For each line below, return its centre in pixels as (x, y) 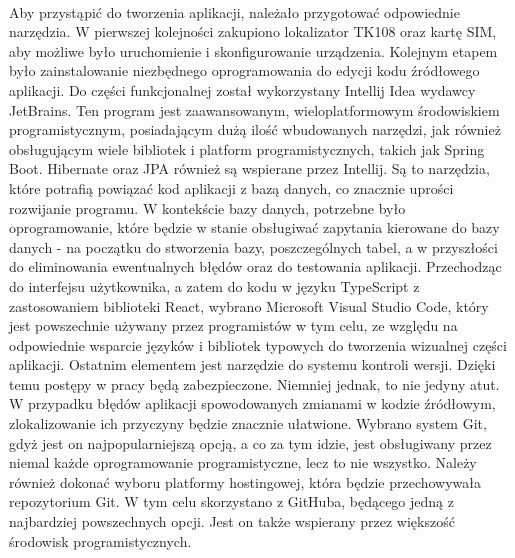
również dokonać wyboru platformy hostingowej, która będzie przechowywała (245, 481)
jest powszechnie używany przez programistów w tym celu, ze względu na (233, 325)
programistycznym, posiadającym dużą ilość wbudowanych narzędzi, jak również (255, 129)
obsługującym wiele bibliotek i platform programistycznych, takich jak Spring (247, 148)
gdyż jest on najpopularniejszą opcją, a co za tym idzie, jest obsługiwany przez (250, 442)
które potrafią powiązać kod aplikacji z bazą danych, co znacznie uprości (231, 187)
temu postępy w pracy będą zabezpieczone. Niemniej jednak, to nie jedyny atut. (254, 383)
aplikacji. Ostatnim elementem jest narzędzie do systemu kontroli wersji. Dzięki (252, 364)
